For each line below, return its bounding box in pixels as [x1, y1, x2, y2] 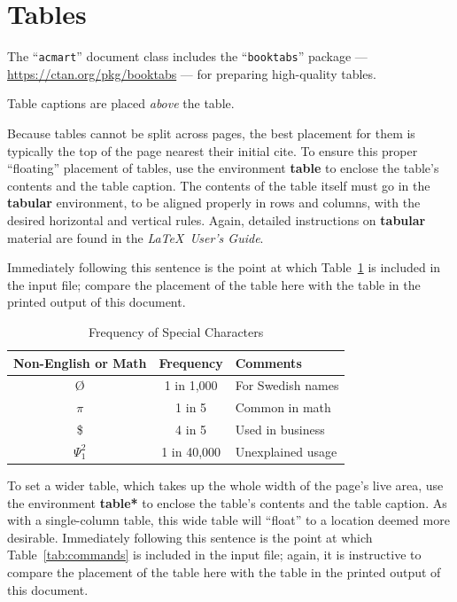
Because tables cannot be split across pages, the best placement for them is [7, 123, 415, 142]
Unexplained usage [235, 442, 337, 460]
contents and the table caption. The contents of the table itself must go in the [7, 176, 430, 194]
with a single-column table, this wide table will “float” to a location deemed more [7, 511, 450, 529]
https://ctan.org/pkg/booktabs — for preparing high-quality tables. [7, 64, 376, 82]
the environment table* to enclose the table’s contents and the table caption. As [7, 493, 447, 512]
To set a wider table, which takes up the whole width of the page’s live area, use [7, 475, 444, 494]
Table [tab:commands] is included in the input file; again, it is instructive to [7, 545, 422, 564]
